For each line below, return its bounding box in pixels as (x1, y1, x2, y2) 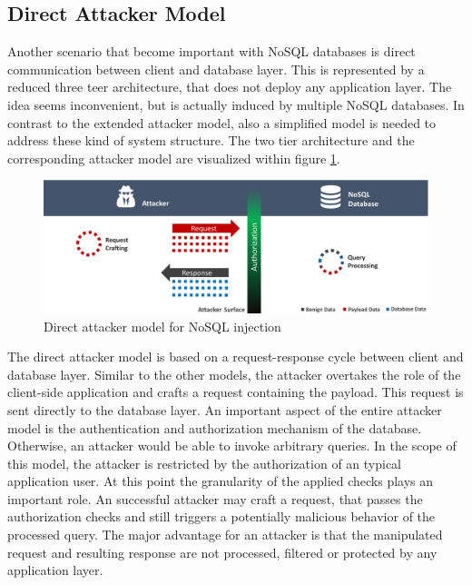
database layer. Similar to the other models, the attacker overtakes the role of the (7, 364, 461, 383)
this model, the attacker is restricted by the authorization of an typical (7, 453, 401, 472)
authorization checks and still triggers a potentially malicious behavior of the (7, 507, 436, 526)
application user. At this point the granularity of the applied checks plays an (7, 471, 434, 491)
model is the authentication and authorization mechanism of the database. (7, 418, 422, 437)
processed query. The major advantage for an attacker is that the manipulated (7, 525, 443, 544)
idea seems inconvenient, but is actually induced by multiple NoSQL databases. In (7, 94, 465, 114)
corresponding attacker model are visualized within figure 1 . (7, 148, 340, 167)
